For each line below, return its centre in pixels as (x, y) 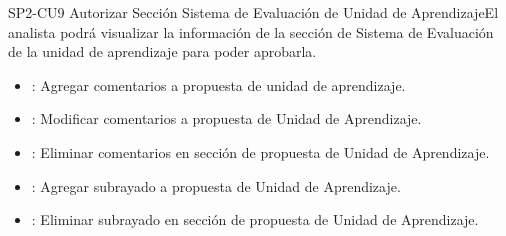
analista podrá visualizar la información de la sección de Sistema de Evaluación (251, 31)
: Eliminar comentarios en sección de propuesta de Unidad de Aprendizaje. (260, 151)
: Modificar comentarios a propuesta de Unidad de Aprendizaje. (226, 118)
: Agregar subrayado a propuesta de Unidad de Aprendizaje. (216, 185)
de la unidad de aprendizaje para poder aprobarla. (162, 51)
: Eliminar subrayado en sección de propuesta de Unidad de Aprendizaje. (255, 219)
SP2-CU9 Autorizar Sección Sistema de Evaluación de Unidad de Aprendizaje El (253, 12)
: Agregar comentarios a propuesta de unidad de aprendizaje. (218, 84)
